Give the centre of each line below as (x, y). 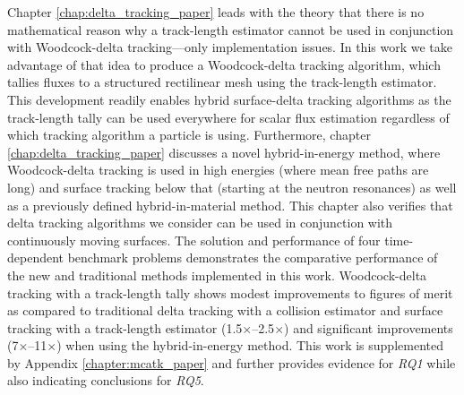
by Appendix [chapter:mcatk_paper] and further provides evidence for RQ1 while (232, 362)
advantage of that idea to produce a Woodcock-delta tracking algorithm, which (224, 64)
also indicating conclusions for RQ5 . (106, 380)
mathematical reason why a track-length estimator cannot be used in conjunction (231, 29)
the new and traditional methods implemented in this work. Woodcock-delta (217, 275)
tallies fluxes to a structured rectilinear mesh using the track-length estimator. (222, 82)
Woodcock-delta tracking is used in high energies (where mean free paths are (218, 170)
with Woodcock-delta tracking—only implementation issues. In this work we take (230, 47)
